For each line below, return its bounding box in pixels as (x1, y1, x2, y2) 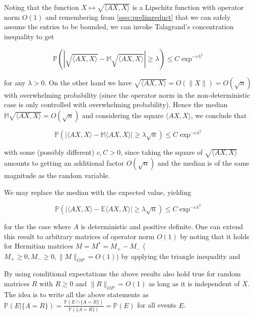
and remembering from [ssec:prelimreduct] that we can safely (45, 11, 231, 22)
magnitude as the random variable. (4, 170, 110, 181)
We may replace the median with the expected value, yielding (4, 187, 191, 197)
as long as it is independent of (148, 278, 240, 288)
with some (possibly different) (4, 147, 95, 157)
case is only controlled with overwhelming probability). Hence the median (4, 99, 228, 110)
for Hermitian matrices (4, 241, 73, 251)
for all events (137, 300, 177, 310)
